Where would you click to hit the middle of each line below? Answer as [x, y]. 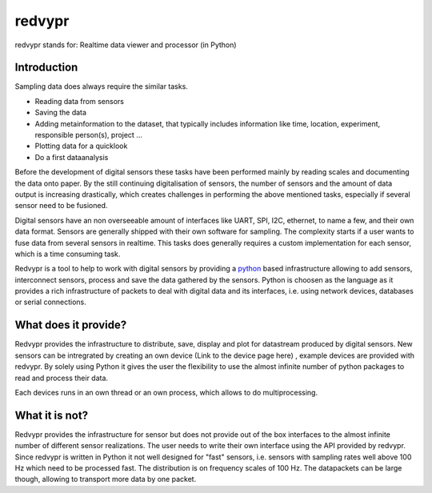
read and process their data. [61, 378]
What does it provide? [71, 325]
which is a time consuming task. [68, 254]
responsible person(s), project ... [89, 135]
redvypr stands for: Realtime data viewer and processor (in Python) [126, 45]
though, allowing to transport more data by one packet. [106, 479]
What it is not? [51, 415]
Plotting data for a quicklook [81, 146]
